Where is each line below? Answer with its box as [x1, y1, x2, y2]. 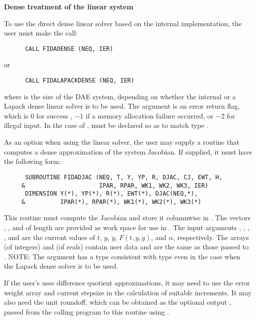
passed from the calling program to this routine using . [4, 306, 169, 317]
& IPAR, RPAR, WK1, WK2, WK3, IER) [21, 182, 209, 189]
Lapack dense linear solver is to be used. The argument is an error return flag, [4, 101, 240, 111]
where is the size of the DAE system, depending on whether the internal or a [4, 91, 236, 101]
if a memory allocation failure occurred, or [85, 110, 214, 120]
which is [4, 110, 29, 120]
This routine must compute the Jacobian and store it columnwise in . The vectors [4, 212, 251, 223]
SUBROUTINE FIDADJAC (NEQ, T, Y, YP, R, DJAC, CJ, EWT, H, [25, 173, 223, 181]
